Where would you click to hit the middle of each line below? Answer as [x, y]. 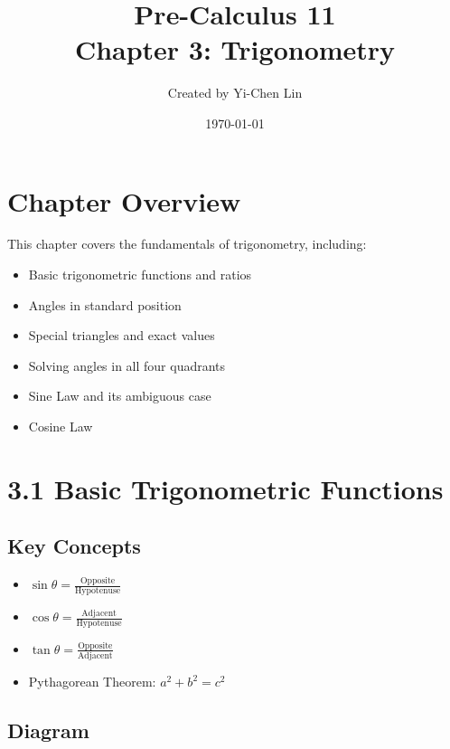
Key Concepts [74, 546]
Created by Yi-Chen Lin [235, 93]
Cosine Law [61, 426]
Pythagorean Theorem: [92, 682]
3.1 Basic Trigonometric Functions [225, 488]
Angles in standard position [105, 304]
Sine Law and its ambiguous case [120, 396]
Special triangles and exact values [122, 335]
